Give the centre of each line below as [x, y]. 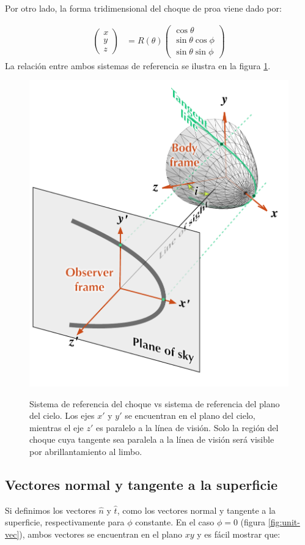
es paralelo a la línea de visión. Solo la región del [187, 427]
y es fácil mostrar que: [239, 534]
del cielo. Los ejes [62, 415]
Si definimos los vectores [50, 510]
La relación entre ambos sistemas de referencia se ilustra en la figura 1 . [138, 65]
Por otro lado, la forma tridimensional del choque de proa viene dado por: [143, 8]
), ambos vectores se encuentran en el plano [101, 534]
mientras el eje [57, 427]
